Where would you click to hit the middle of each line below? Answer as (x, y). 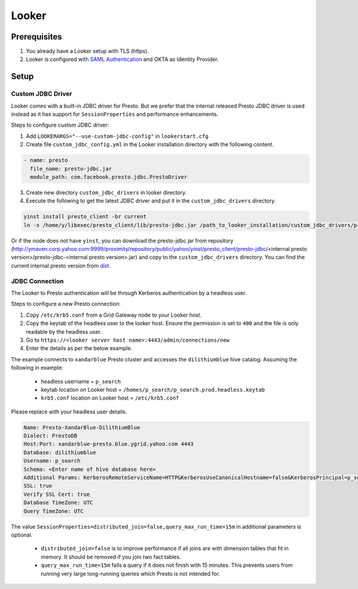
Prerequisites (36, 37)
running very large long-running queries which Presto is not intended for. (130, 573)
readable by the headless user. (64, 332)
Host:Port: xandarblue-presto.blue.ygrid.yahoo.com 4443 (109, 444)
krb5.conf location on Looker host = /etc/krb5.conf (110, 398)
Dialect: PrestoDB (50, 436)
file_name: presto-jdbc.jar (71, 168)
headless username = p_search (81, 381)
